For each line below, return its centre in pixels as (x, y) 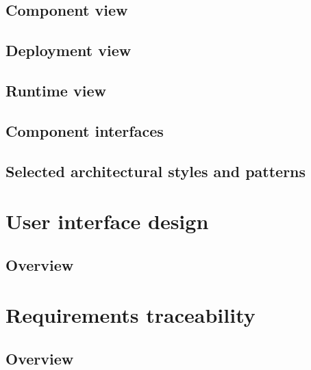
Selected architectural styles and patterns (156, 171)
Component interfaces (85, 130)
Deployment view (69, 50)
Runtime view (56, 90)
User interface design (107, 221)
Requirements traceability (130, 315)
